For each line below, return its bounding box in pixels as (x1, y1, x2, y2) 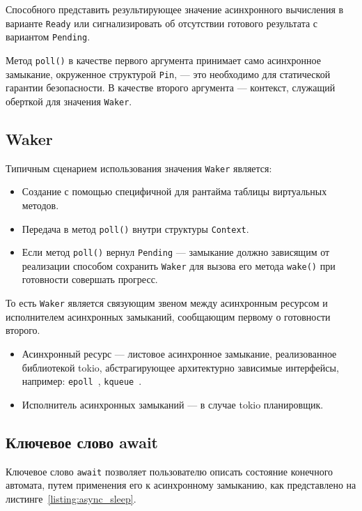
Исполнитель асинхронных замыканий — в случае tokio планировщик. (22, 397, 324, 411)
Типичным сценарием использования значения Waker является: (6, 160, 272, 175)
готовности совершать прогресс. (22, 272, 158, 287)
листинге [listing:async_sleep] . (6, 491, 136, 505)
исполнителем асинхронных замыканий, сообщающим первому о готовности (6, 309, 331, 323)
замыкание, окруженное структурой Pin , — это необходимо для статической (6, 66, 331, 81)
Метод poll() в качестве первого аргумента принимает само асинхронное (6, 52, 321, 67)
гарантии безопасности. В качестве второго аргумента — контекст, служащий (6, 80, 336, 95)
